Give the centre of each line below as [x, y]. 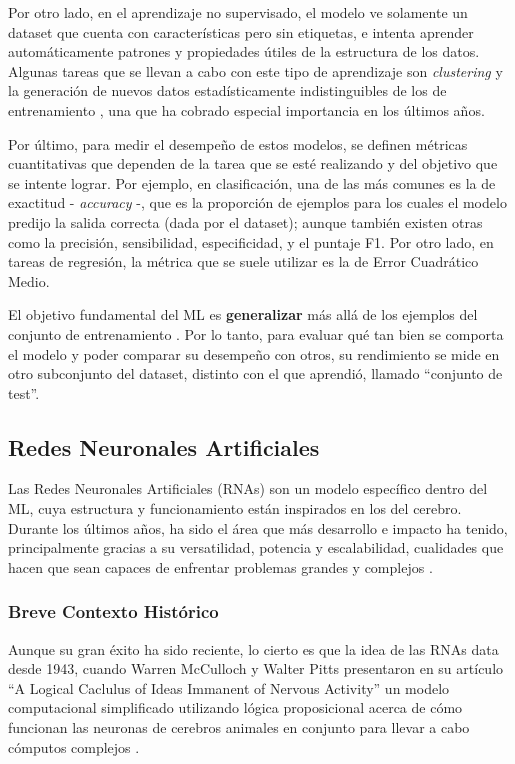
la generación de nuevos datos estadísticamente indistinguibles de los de [227, 90]
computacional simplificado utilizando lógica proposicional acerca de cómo [235, 707]
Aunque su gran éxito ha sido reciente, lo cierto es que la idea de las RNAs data [253, 648]
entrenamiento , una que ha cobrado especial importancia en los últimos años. [246, 109]
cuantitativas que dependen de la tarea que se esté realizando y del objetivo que [253, 163]
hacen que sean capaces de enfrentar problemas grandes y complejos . [220, 566]
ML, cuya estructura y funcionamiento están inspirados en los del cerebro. [235, 508]
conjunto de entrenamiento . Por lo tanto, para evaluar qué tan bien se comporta [256, 333]
